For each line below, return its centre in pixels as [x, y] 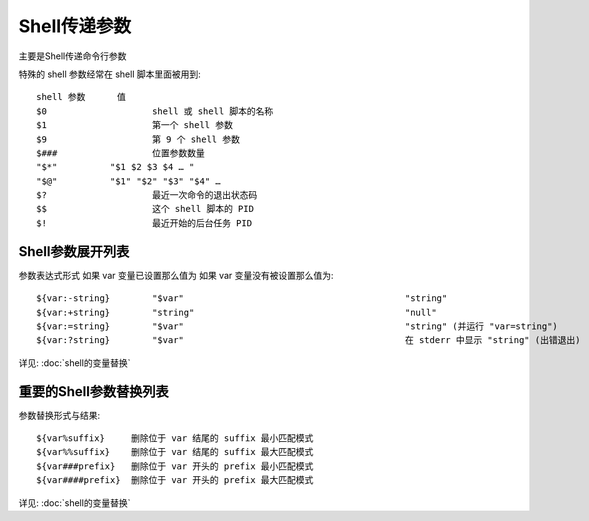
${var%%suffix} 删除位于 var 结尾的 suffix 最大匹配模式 [175, 452]
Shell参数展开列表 [74, 251]
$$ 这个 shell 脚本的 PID [145, 209]
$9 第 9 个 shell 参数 [138, 139]
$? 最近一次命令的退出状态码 [147, 195]
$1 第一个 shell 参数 [135, 125]
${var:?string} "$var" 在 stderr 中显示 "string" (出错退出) [308, 340]
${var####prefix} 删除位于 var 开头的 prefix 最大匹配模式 [175, 480]
